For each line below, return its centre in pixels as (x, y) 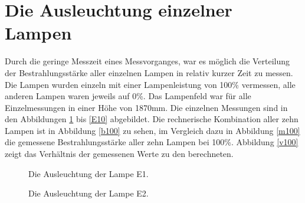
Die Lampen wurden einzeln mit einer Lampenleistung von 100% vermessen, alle (150, 84)
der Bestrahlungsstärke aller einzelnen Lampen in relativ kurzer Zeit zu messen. (149, 72)
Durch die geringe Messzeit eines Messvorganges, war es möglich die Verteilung (147, 61)
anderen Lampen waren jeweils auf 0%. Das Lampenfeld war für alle (128, 96)
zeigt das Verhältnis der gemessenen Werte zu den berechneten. (119, 154)
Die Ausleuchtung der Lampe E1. (88, 173)
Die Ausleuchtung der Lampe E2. (88, 193)
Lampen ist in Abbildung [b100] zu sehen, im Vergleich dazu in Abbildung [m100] (152, 130)
